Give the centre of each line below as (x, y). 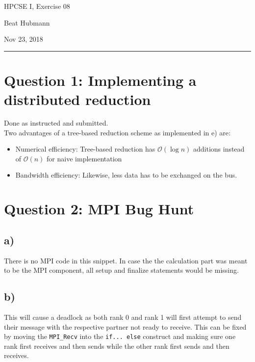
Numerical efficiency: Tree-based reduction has (85, 149)
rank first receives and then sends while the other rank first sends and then (117, 346)
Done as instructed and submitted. (56, 123)
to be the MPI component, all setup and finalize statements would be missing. (121, 270)
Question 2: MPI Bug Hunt (99, 209)
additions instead (219, 149)
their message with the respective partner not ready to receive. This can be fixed (125, 326)
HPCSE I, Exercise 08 (37, 6)
